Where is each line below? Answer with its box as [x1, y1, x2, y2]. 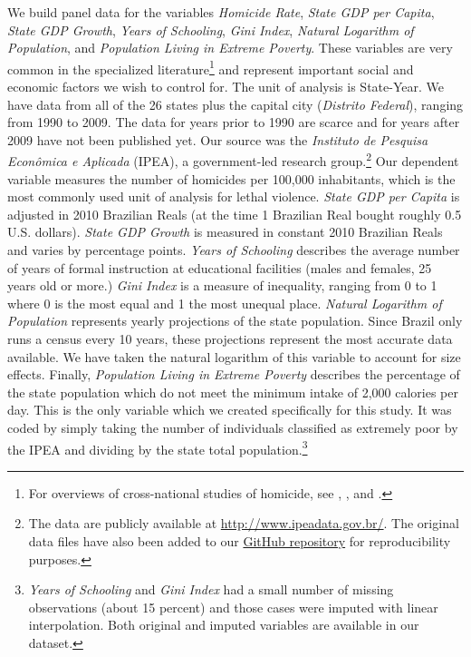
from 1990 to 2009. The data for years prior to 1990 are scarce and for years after [7, 113, 460, 132]
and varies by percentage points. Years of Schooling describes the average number [7, 240, 460, 260]
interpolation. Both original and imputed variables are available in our [28, 615, 419, 634]
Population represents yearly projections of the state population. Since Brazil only [7, 311, 463, 330]
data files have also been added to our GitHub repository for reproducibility [28, 532, 451, 550]
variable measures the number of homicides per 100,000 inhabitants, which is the [7, 169, 456, 188]
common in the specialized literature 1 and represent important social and [7, 56, 414, 78]
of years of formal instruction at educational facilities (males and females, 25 [7, 258, 432, 277]
